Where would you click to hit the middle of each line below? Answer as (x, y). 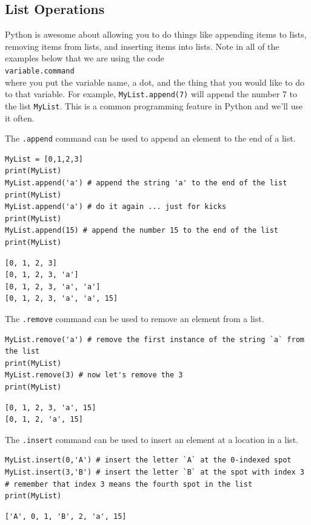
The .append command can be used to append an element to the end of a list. (150, 138)
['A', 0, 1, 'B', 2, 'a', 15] (66, 516)
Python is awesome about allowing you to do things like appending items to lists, (156, 34)
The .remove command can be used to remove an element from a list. (135, 318)
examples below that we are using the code (85, 58)
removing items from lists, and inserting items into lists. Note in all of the (142, 46)
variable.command (40, 71)
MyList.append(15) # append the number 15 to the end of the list (142, 231)
